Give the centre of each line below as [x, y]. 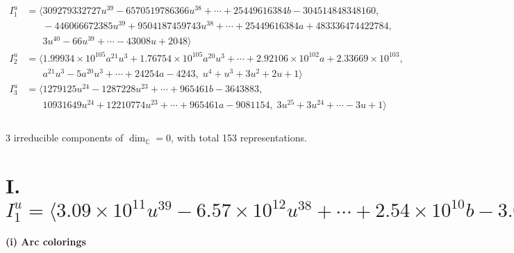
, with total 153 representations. [239, 138]
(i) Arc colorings [46, 241]
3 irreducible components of [65, 138]
